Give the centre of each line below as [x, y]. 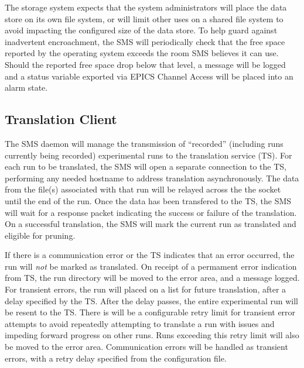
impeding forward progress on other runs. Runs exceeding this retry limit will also [152, 335]
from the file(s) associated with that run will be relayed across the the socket [143, 189]
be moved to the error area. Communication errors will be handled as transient [146, 347]
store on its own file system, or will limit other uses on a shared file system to [144, 18]
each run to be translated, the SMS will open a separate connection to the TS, [146, 166]
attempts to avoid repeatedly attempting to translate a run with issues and [140, 323]
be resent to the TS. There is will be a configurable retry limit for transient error [150, 312]
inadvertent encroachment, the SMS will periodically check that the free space [145, 41]
